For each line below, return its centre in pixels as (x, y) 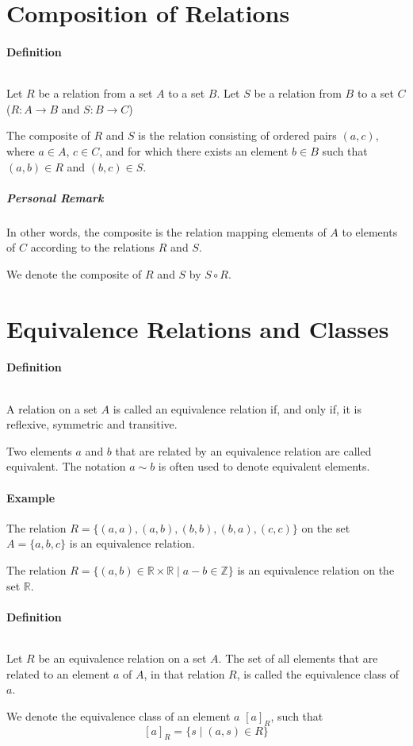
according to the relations (93, 247)
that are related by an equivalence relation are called (243, 450)
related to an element (58, 673)
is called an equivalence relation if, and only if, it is (237, 408)
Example (31, 497)
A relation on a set (52, 408)
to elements (370, 231)
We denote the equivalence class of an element (119, 715)
